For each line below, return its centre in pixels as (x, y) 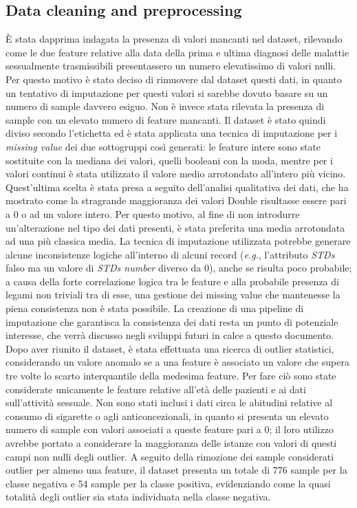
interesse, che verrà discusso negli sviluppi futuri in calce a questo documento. (170, 335)
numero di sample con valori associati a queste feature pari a (133, 429)
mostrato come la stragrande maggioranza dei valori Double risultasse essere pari (176, 200)
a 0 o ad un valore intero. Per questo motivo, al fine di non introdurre (153, 213)
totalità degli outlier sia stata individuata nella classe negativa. (138, 497)
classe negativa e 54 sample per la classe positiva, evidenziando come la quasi (168, 483)
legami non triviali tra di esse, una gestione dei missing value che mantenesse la (173, 295)
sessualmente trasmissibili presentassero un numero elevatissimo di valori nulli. (171, 66)
